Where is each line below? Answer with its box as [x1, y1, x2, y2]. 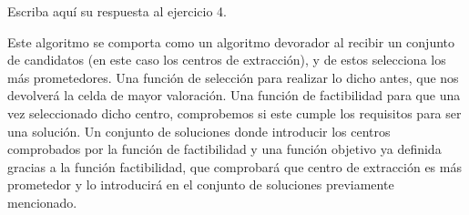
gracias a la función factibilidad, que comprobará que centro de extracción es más [7, 157, 462, 176]
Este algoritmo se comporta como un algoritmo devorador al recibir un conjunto [7, 32, 455, 51]
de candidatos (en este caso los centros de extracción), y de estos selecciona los [7, 50, 446, 69]
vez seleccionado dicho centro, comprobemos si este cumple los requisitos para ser [7, 103, 462, 122]
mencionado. [7, 192, 77, 211]
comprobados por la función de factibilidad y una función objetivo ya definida [7, 139, 442, 159]
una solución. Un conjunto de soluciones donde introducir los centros [7, 121, 391, 140]
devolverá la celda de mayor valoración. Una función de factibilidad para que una [7, 86, 461, 105]
